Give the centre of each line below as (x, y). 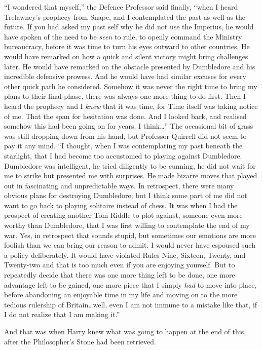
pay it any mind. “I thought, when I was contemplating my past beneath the (123, 146)
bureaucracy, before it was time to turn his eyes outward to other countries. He (127, 46)
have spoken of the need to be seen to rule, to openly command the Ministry (123, 36)
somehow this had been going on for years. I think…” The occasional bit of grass (129, 126)
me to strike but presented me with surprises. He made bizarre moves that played (131, 176)
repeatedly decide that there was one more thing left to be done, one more (120, 275)
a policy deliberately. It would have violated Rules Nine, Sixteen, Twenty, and (125, 255)
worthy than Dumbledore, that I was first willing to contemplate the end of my (127, 225)
